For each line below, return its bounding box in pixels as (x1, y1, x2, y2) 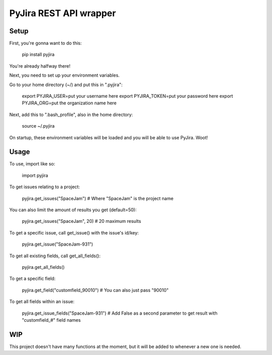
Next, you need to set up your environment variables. (9, 72, 120, 78)
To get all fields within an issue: (9, 299, 75, 305)
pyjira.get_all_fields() (22, 264, 65, 270)
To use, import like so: (9, 161, 55, 167)
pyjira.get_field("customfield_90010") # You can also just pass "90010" (22, 287, 169, 293)
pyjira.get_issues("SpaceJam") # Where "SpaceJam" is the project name (22, 195, 174, 201)
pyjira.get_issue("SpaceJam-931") (22, 241, 93, 247)
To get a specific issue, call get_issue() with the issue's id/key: (9, 229, 139, 235)
